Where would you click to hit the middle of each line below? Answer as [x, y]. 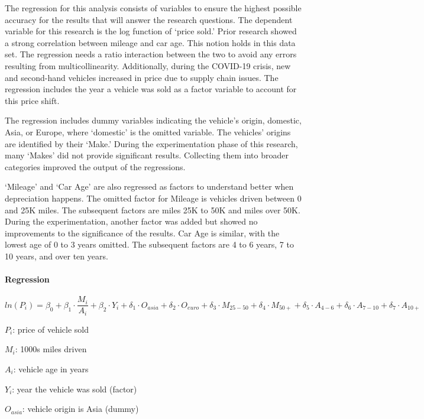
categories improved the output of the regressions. [95, 166]
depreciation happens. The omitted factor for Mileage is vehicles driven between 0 [153, 198]
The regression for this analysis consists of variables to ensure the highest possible [153, 8]
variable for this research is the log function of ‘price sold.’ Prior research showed [151, 31]
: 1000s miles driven [51, 349]
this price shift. [32, 100]
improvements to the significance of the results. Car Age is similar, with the [142, 233]
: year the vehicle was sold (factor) [75, 389]
